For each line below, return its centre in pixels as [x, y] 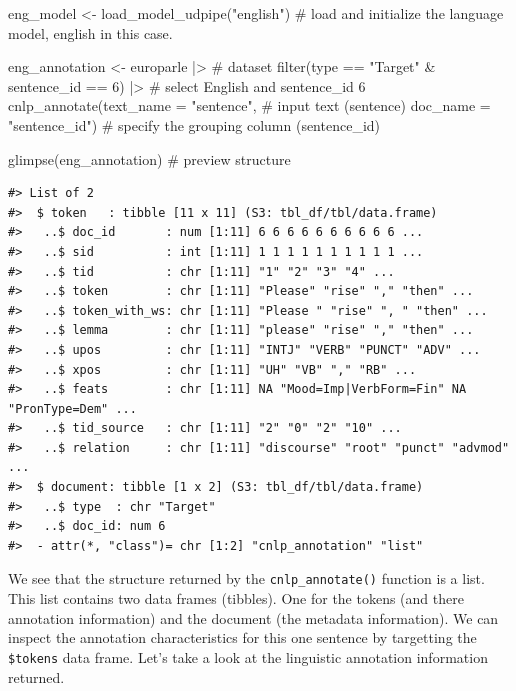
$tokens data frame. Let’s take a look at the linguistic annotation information [248, 656]
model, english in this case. [90, 32]
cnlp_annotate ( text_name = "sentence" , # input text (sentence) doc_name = [249, 105]
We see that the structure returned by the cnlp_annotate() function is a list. [246, 578]
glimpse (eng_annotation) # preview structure [149, 158]
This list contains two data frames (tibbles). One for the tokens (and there [236, 598]
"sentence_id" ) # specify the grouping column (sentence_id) [194, 124]
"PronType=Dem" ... [72, 408]
